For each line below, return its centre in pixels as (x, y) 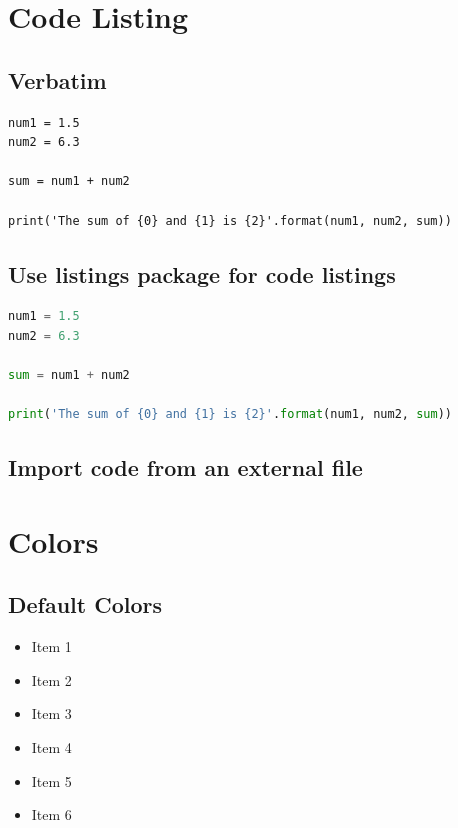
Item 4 (51, 747)
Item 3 (51, 713)
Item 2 (51, 679)
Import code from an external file (185, 467)
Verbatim (57, 79)
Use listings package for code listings (202, 273)
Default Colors (85, 604)
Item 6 (51, 814)
